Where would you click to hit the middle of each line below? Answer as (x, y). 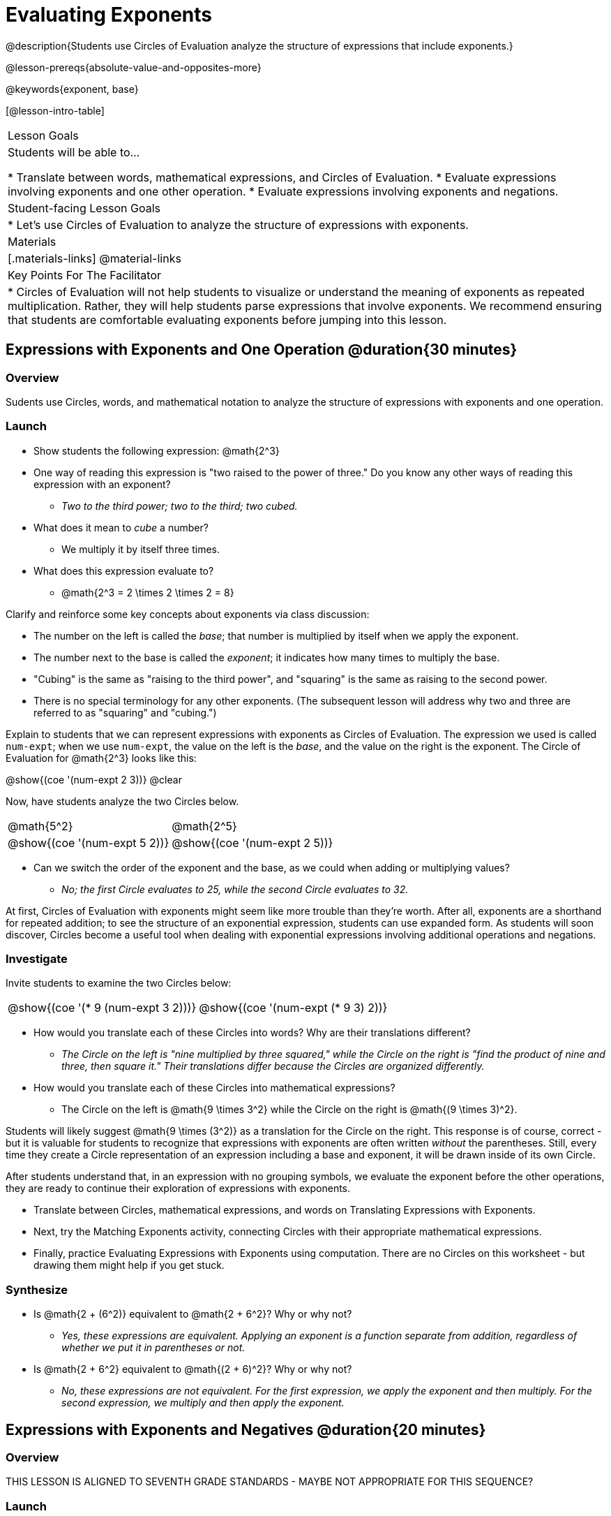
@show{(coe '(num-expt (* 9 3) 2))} (293, 1008)
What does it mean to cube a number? (121, 527)
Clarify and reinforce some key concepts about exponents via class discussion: (188, 614)
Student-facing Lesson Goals (84, 208)
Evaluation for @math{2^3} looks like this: (101, 758)
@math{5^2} (40, 826)
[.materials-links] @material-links (95, 258)
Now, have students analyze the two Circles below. (122, 801)
